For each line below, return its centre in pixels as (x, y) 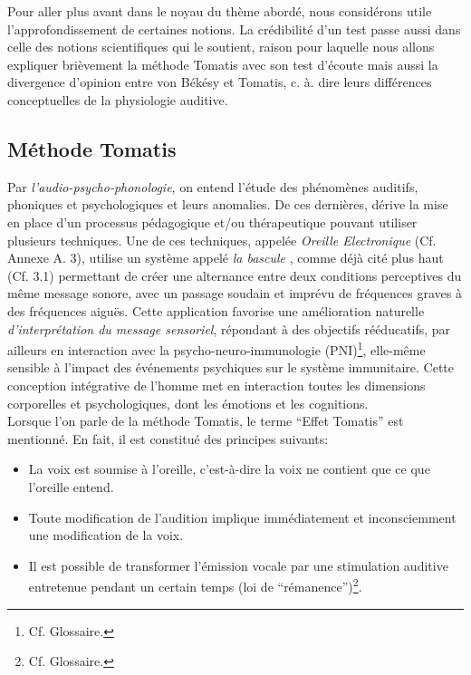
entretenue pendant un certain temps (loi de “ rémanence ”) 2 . (195, 585)
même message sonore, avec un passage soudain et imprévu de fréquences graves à (235, 293)
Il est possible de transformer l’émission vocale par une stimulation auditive (238, 565)
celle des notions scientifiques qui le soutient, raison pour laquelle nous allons (221, 47)
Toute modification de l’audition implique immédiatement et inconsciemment (242, 517)
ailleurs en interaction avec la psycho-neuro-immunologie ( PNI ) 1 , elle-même (216, 348)
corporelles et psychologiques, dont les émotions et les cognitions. (188, 403)
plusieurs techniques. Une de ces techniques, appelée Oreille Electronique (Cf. (222, 240)
